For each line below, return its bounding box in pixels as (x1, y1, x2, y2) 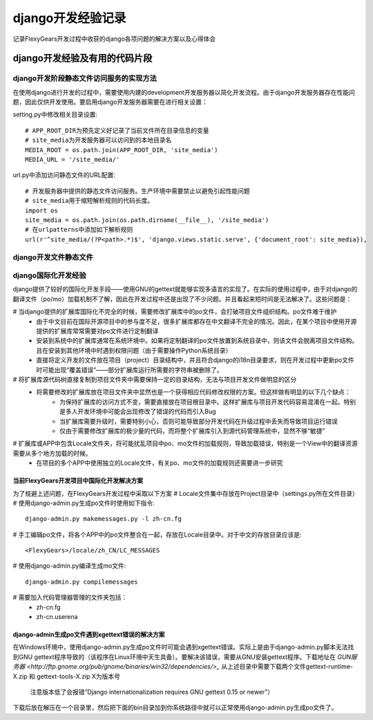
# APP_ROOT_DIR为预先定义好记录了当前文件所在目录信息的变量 (25, 127, 210, 134)
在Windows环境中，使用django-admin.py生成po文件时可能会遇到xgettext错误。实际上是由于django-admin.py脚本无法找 (12, 643, 354, 652)
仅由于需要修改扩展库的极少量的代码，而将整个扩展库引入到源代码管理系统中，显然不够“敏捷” (59, 426, 325, 435)
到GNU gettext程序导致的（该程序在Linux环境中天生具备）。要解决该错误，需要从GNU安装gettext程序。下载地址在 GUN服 (12, 652, 357, 661)
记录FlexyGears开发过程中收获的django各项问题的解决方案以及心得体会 (12, 35, 216, 43)
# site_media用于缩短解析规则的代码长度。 (25, 197, 154, 205)
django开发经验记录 (12, 10, 126, 26)
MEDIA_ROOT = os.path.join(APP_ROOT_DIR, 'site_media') (25, 146, 218, 154)
